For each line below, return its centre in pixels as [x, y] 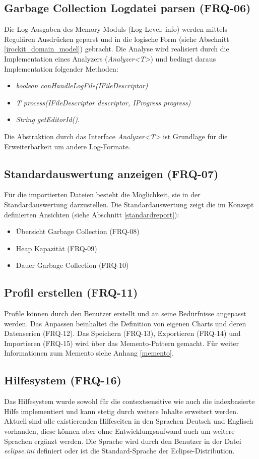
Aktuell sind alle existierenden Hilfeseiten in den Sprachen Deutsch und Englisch [129, 421]
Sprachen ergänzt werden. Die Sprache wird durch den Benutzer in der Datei [123, 441]
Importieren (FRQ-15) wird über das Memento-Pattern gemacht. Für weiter [121, 343]
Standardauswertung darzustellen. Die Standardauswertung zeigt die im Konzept [129, 204]
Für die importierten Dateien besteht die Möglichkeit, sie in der [102, 194]
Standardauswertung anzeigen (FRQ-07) [111, 173]
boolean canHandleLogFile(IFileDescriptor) [82, 85]
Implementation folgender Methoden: [61, 68]
